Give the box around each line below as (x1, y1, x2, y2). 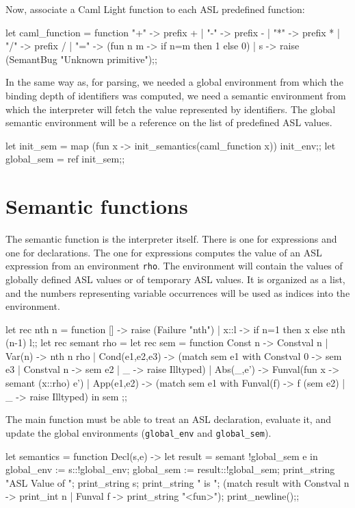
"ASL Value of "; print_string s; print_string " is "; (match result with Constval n (5, 475, 350, 489)
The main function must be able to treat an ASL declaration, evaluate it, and (5, 412, 331, 426)
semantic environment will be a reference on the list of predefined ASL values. (5, 115, 332, 130)
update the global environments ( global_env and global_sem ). (5, 425, 272, 439)
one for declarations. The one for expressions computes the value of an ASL (5, 245, 322, 259)
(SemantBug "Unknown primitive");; (5, 51, 157, 66)
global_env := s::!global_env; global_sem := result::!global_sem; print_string (5, 462, 335, 476)
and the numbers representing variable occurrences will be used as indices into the (5, 285, 350, 300)
